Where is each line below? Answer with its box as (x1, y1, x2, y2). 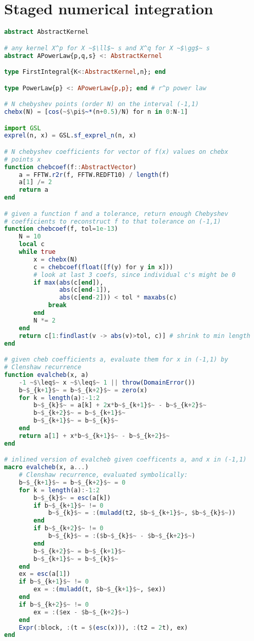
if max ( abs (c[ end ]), (33, 278, 104, 286)
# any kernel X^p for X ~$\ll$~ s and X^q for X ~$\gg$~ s (4, 44, 210, 52)
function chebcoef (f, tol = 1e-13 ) (4, 225, 118, 233)
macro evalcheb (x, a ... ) (4, 464, 89, 471)
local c (18, 241, 45, 248)
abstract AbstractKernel (4, 28, 89, 36)
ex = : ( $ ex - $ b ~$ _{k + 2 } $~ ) (33, 608, 129, 616)
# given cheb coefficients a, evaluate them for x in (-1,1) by (4, 356, 228, 364)
